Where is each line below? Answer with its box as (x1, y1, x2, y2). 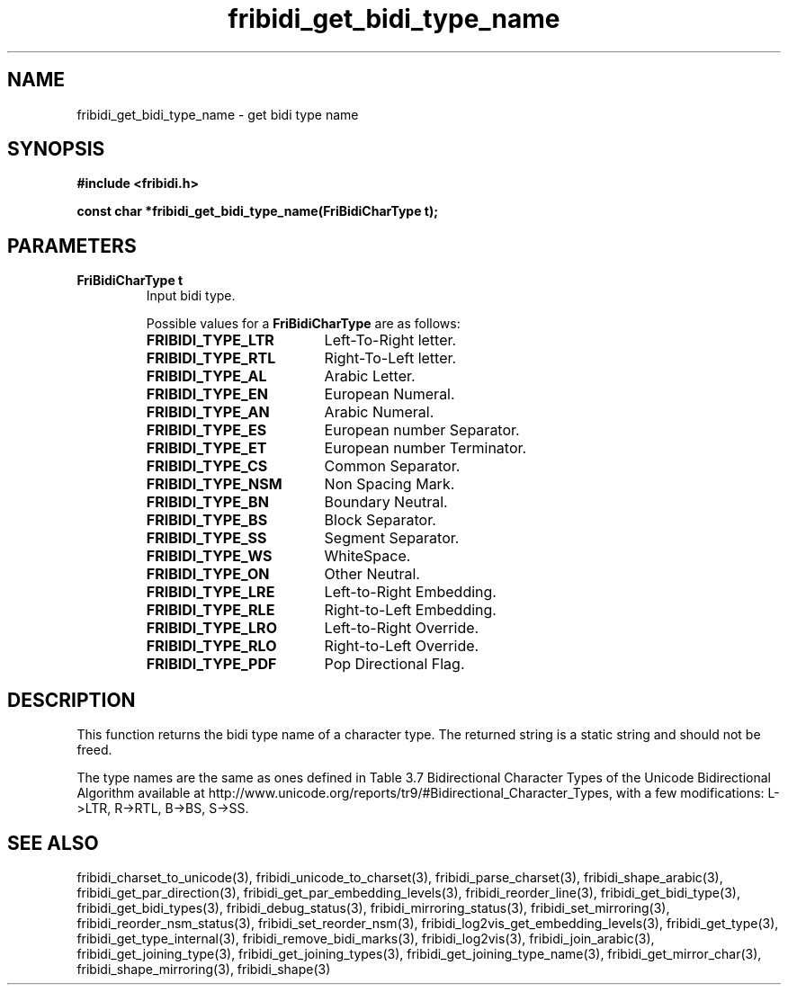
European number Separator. (324, 421, 520, 440)
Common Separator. (324, 457, 461, 476)
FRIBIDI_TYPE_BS (146, 511, 268, 530)
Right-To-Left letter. (324, 349, 457, 368)
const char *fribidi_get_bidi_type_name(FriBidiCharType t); (76, 203, 439, 219)
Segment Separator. (324, 529, 460, 548)
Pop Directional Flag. (324, 655, 465, 674)
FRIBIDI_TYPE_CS (146, 457, 268, 476)
